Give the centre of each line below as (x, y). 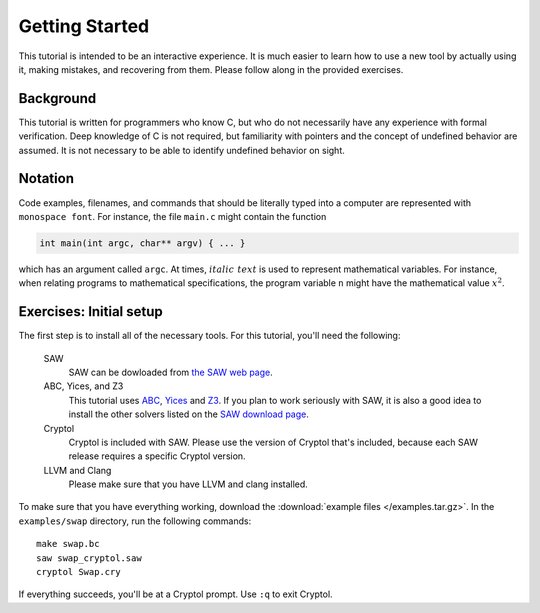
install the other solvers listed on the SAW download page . (188, 414)
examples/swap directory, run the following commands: (135, 521)
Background (57, 98)
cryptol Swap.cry (78, 572)
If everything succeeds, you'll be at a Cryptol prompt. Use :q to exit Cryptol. (176, 594)
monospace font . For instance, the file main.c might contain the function (172, 216)
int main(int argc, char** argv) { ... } (142, 243)
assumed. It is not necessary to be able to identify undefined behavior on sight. (181, 150)
